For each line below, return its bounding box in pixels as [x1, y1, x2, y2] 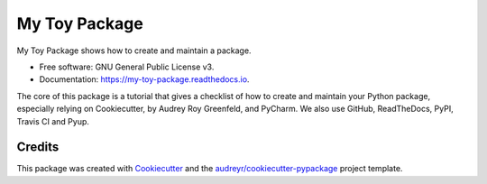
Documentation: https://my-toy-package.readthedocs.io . [39, 74, 250, 85]
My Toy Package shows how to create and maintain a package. [16, 45, 252, 56]
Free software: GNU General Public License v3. [39, 61, 215, 72]
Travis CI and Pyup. [16, 115, 90, 126]
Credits [16, 140, 60, 155]
